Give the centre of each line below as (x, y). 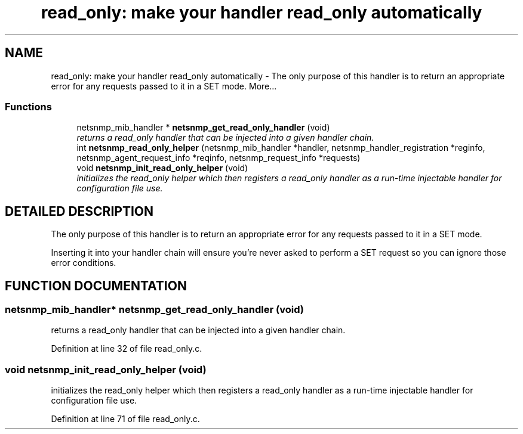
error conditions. (84, 263)
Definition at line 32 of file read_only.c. (127, 349)
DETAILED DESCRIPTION (79, 211)
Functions (28, 106)
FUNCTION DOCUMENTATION (96, 286)
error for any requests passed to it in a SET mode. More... (164, 86)
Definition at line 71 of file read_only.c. (125, 419)
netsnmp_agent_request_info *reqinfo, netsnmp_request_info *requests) (219, 158)
